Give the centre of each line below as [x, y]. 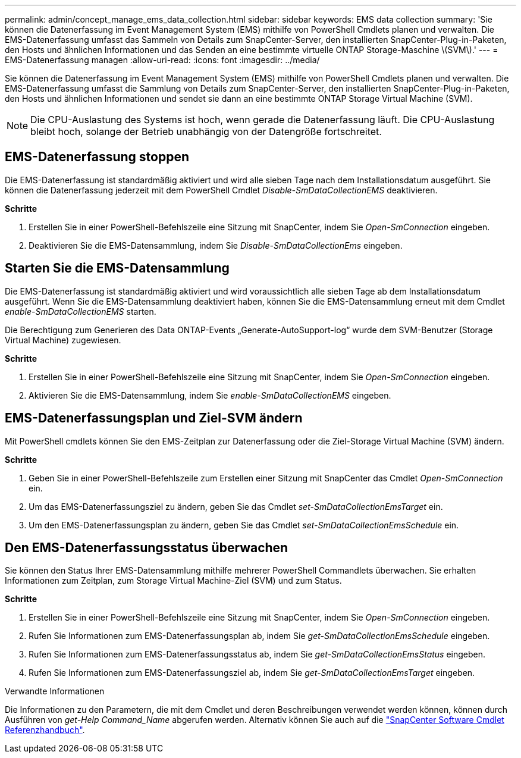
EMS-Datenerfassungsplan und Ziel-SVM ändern [154, 418]
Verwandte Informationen [55, 691]
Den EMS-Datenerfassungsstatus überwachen [147, 547]
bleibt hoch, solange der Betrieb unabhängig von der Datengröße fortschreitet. [206, 131]
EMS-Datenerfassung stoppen [97, 157]
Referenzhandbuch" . [45, 730]
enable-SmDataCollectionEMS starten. [81, 311]
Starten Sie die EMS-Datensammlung [117, 268]
